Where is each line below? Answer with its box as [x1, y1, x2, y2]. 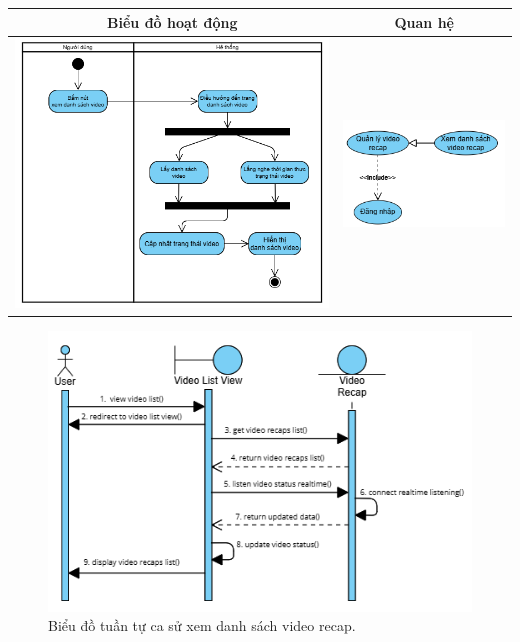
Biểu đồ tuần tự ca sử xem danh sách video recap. [48, 615, 356, 636]
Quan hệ [394, 11, 454, 32]
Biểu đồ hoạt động [107, 11, 238, 32]
